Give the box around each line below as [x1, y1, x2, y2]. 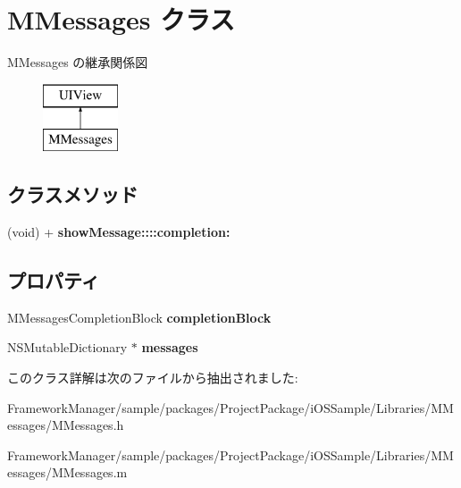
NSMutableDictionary [7, 338, 128, 357]
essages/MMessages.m [7, 463, 128, 482]
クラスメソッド [7, 181, 138, 208]
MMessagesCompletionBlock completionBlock [7, 307, 272, 326]
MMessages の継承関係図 [7, 53, 148, 72]
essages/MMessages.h [7, 416, 124, 434]
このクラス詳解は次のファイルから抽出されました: [7, 368, 298, 387]
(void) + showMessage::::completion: [7, 223, 230, 241]
